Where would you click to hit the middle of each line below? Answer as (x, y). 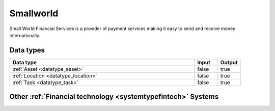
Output (229, 62)
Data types (27, 50)
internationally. (25, 35)
